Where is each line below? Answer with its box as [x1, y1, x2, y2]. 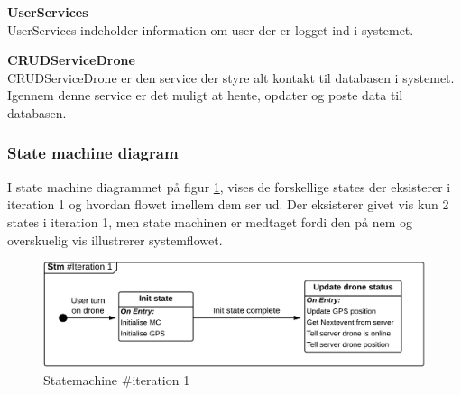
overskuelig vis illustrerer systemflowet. [7, 230, 223, 249]
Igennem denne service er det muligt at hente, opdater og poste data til [7, 86, 403, 105]
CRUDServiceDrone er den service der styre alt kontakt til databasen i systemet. [7, 68, 455, 87]
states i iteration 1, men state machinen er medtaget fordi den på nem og [7, 212, 413, 231]
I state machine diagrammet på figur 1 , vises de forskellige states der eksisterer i [7, 177, 451, 196]
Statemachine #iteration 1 [43, 370, 190, 389]
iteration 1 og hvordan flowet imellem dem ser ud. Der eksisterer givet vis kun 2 [7, 195, 449, 214]
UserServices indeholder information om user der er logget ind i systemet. [7, 20, 414, 39]
